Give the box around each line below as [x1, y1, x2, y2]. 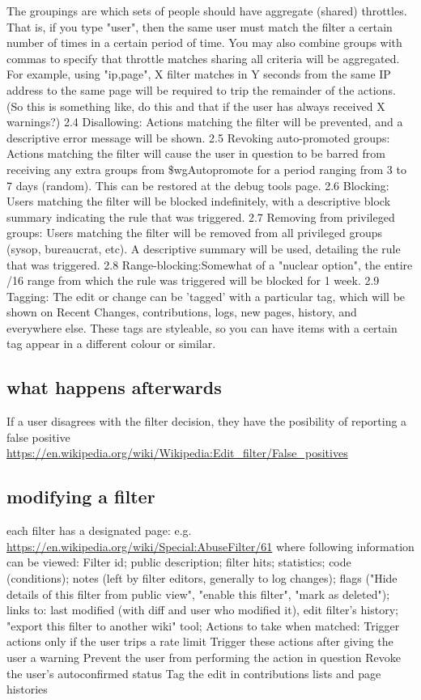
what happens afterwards [6, 375, 222, 400]
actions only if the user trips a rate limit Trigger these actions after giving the [6, 633, 393, 650]
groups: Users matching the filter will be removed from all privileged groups [6, 224, 383, 241]
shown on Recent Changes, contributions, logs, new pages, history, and [6, 303, 357, 320]
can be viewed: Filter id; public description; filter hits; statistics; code [6, 554, 351, 571]
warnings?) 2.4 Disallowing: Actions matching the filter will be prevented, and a [6, 113, 403, 130]
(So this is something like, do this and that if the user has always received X [6, 97, 385, 114]
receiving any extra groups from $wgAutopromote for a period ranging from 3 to [6, 160, 406, 177]
